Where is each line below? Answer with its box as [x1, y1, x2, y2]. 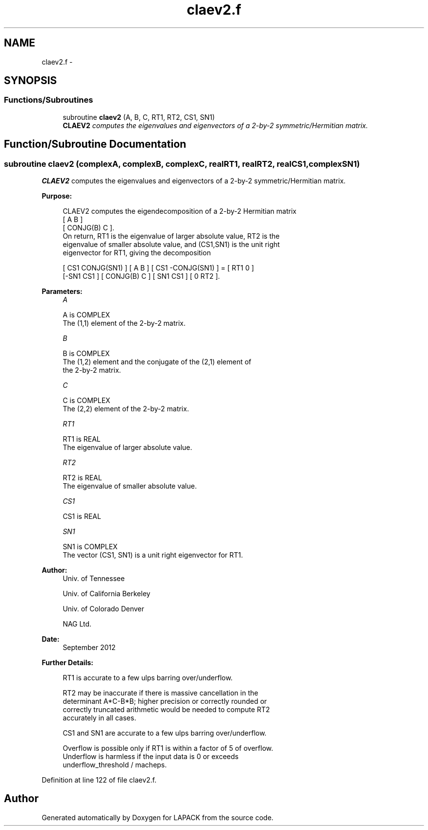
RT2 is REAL [63, 473, 102, 482]
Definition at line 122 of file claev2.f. [42, 776, 157, 785]
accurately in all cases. [63, 714, 136, 722]
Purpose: [42, 192, 72, 201]
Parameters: [42, 287, 83, 296]
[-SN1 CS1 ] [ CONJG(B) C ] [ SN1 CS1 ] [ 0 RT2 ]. [63, 272, 220, 281]
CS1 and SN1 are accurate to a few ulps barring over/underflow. [63, 729, 267, 738]
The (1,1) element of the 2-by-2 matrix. [63, 319, 186, 328]
